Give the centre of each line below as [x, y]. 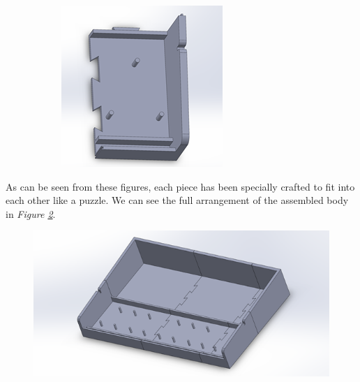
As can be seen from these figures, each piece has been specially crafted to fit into [180, 186]
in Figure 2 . [31, 213]
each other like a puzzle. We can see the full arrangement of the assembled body [177, 200]
